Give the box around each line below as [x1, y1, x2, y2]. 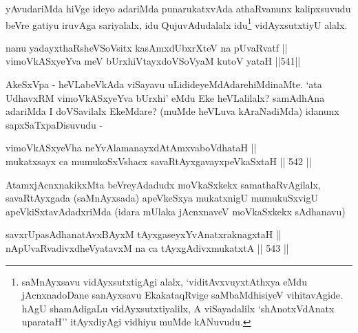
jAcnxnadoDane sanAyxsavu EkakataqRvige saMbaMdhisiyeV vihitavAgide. [21, 288, 343, 302]
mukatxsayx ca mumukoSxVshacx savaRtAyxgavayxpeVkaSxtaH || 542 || [6, 154, 312, 168]
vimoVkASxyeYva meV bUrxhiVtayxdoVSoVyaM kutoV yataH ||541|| [6, 54, 301, 68]
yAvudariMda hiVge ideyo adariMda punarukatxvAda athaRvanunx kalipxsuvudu [6, 1, 351, 15]
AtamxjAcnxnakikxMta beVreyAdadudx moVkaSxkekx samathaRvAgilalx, [6, 177, 321, 191]
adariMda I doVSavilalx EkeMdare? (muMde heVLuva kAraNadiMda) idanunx [6, 104, 339, 118]
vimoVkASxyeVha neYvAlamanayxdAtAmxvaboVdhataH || [6, 140, 257, 155]
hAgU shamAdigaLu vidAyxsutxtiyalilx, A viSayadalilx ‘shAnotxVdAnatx [21, 301, 335, 315]
